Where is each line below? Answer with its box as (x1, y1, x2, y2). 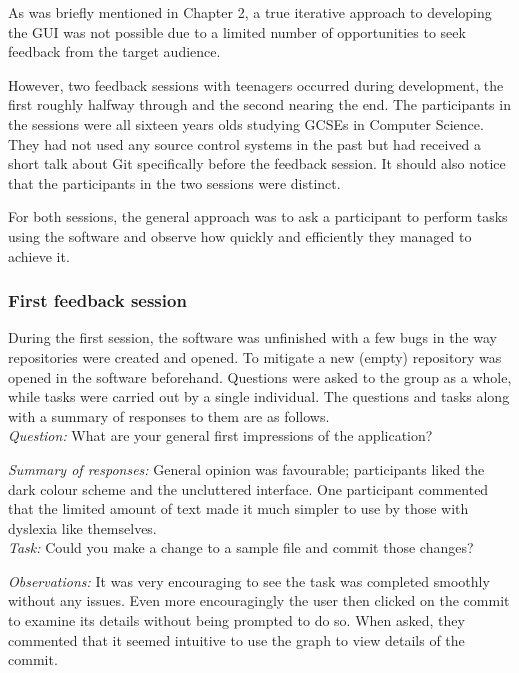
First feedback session (8, 288, 187, 313)
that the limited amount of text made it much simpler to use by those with (8, 498, 469, 519)
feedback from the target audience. (8, 41, 221, 62)
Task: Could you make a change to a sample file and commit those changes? (8, 537, 474, 558)
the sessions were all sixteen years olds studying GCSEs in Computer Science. (8, 113, 484, 134)
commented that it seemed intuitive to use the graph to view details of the (8, 629, 465, 650)
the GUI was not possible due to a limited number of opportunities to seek (8, 21, 466, 42)
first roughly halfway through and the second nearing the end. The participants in (8, 94, 511, 115)
